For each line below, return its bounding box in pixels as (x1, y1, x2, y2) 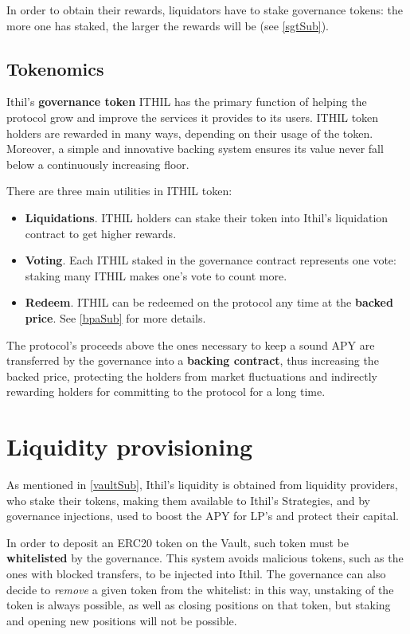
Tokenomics (6, 56, 104, 80)
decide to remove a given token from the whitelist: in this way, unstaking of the (6, 581, 394, 597)
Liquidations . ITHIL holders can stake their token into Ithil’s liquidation (25, 209, 389, 225)
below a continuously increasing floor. (6, 155, 189, 172)
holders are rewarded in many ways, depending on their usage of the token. (6, 124, 373, 141)
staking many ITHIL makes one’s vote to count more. (25, 267, 287, 284)
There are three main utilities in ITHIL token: (6, 182, 232, 199)
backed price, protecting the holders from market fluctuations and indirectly (6, 367, 377, 384)
